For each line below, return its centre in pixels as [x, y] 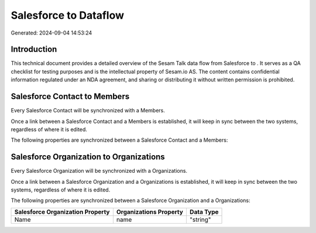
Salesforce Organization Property [62, 212]
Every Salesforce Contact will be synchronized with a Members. [88, 111]
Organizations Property [150, 212]
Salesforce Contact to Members [70, 97]
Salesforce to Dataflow [67, 15]
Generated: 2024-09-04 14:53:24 [51, 33]
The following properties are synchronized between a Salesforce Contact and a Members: [119, 140]
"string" [200, 220]
